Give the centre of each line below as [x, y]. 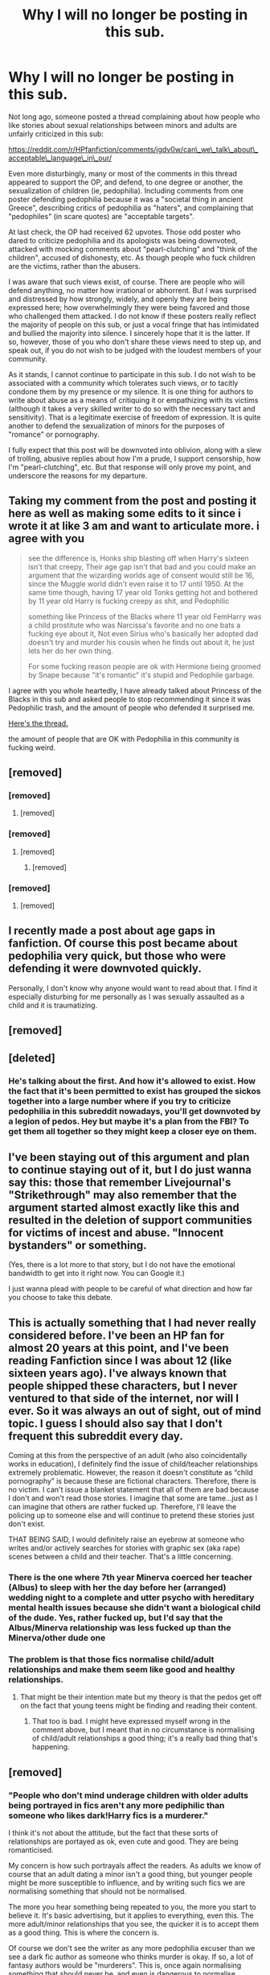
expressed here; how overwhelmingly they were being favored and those [129, 307]
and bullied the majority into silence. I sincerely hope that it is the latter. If [129, 333]
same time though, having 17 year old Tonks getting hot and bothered [143, 592]
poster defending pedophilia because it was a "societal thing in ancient [126, 199]
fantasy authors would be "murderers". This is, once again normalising [125, 1965]
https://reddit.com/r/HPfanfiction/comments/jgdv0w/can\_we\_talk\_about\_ [133, 149]
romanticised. [31, 1850]
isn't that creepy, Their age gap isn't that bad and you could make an [142, 566]
